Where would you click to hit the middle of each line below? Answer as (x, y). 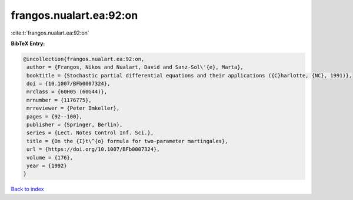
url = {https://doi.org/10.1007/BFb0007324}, (93, 149)
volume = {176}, (50, 157)
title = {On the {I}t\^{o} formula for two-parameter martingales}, (127, 141)
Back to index (27, 189)
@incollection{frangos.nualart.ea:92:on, (84, 59)
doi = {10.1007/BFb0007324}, (69, 84)
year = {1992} (47, 166)
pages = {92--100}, (54, 116)
